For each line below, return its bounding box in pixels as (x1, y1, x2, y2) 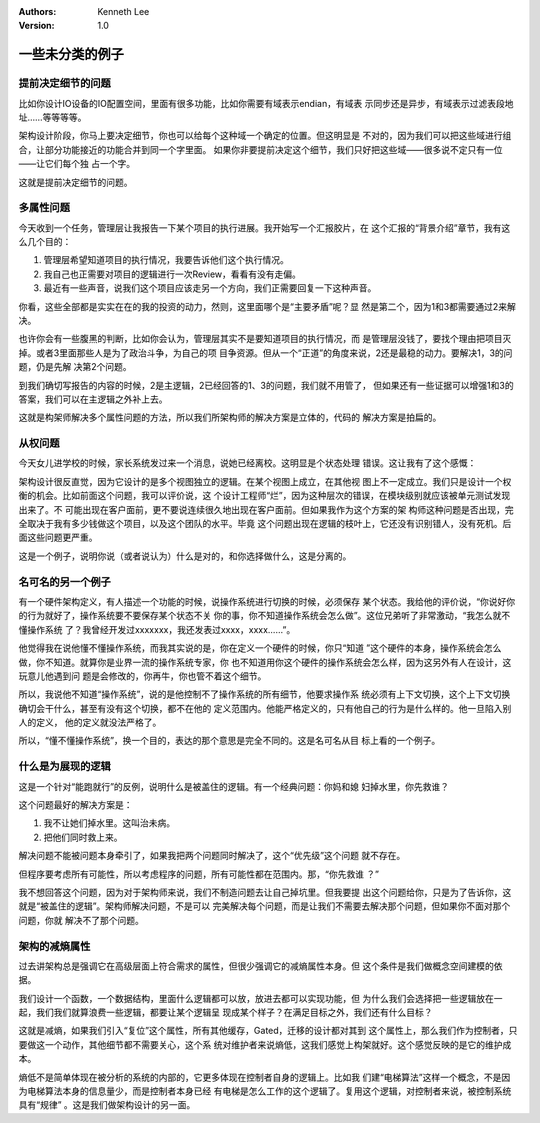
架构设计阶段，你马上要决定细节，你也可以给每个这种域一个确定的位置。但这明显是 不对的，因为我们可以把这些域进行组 (18, 130, 512, 142)
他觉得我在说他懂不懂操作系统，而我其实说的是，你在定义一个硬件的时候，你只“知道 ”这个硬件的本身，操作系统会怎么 (18, 642, 502, 654)
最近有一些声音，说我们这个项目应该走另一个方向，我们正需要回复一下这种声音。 (43, 282, 377, 294)
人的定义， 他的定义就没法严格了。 (18, 716, 162, 729)
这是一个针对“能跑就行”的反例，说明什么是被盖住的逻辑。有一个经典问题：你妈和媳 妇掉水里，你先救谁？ (18, 780, 450, 792)
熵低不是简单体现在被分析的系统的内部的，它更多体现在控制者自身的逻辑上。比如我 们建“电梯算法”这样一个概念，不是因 (18, 1071, 511, 1083)
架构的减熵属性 (18, 939, 91, 953)
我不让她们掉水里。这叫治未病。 (43, 817, 175, 829)
